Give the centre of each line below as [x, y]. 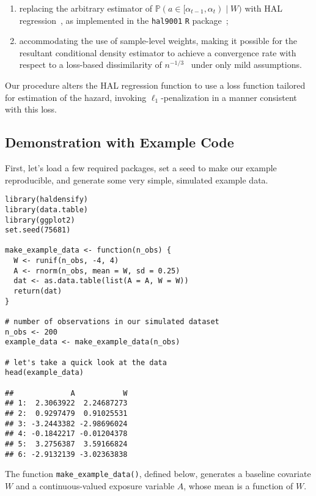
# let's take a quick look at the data [86, 362]
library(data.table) [47, 209]
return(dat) [38, 291]
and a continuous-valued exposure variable [95, 485]
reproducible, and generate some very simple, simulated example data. [137, 180]
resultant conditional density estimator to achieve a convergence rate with [158, 52]
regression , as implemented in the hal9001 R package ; [124, 20]
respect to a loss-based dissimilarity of [90, 65]
